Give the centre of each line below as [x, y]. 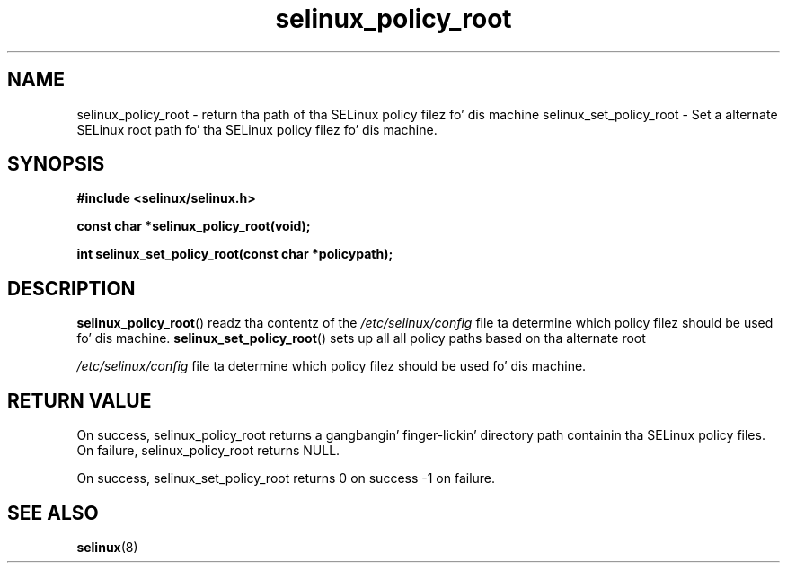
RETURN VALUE [80, 400]
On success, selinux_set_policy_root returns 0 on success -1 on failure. [286, 478]
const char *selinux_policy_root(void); [194, 226]
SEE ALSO [53, 513]
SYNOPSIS [56, 164]
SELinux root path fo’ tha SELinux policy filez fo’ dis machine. [257, 129]
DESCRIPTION [71, 288]
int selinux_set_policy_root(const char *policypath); [235, 254]
